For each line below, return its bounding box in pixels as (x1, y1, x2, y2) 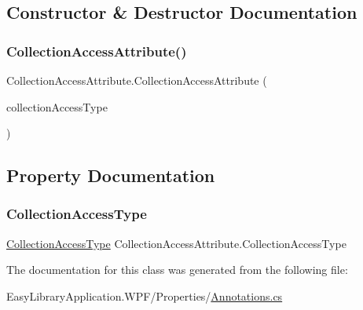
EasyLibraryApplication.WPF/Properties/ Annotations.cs (6, 287, 283, 304)
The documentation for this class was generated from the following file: (6, 261, 348, 278)
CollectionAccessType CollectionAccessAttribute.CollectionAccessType (6, 235, 346, 251)
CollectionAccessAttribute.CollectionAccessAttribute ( (6, 72, 267, 88)
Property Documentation (6, 163, 215, 188)
